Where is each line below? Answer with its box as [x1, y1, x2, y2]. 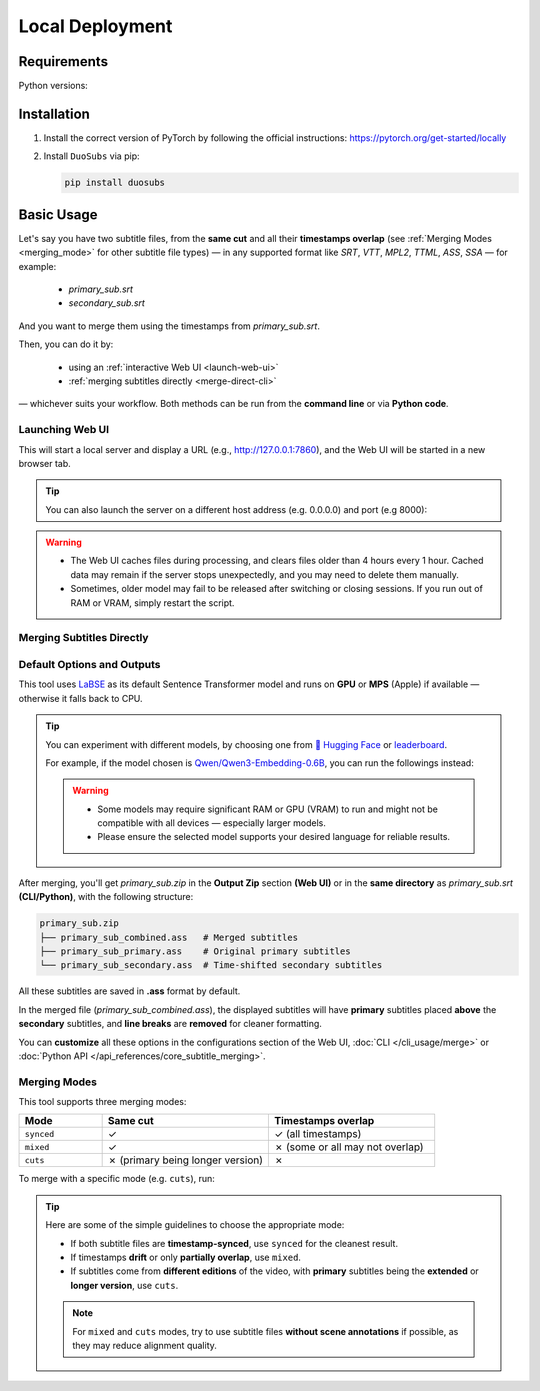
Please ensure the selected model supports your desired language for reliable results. [97, 831, 450, 843]
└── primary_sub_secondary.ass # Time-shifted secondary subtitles [39, 960, 383, 971]
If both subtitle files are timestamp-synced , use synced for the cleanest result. [70, 1237, 399, 1249]
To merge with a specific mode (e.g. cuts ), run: [18, 1173, 215, 1185]
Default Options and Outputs [18, 657, 161, 671]
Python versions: [18, 80, 89, 92]
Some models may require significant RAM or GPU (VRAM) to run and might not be [97, 803, 439, 815]
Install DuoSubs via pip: [43, 150, 140, 162]
